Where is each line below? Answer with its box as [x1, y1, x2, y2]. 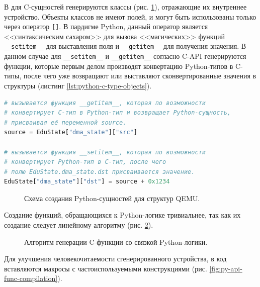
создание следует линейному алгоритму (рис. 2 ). [4, 220, 153, 230]
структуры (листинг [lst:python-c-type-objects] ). [4, 80, 152, 90]
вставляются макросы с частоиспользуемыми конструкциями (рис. [4, 263, 207, 273]
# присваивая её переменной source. [4, 119, 127, 126]
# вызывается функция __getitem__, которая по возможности [4, 99, 206, 107]
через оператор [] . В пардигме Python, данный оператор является [4, 21, 208, 32]
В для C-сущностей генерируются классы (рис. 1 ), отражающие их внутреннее [4, 2, 247, 12]
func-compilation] [4, 273, 58, 283]
